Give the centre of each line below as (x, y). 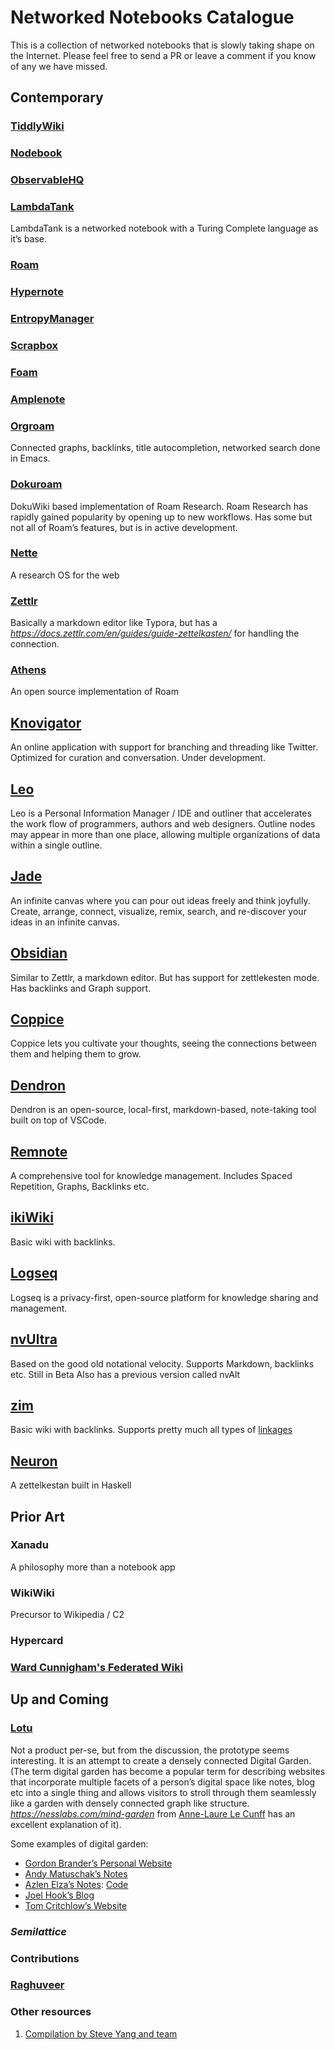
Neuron (34, 1461)
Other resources (51, 2012)
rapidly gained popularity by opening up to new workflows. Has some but (161, 517)
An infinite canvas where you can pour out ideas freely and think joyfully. (160, 900)
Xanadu (29, 1545)
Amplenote (38, 399)
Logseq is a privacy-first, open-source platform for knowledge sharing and (164, 1297)
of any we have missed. (59, 66)
